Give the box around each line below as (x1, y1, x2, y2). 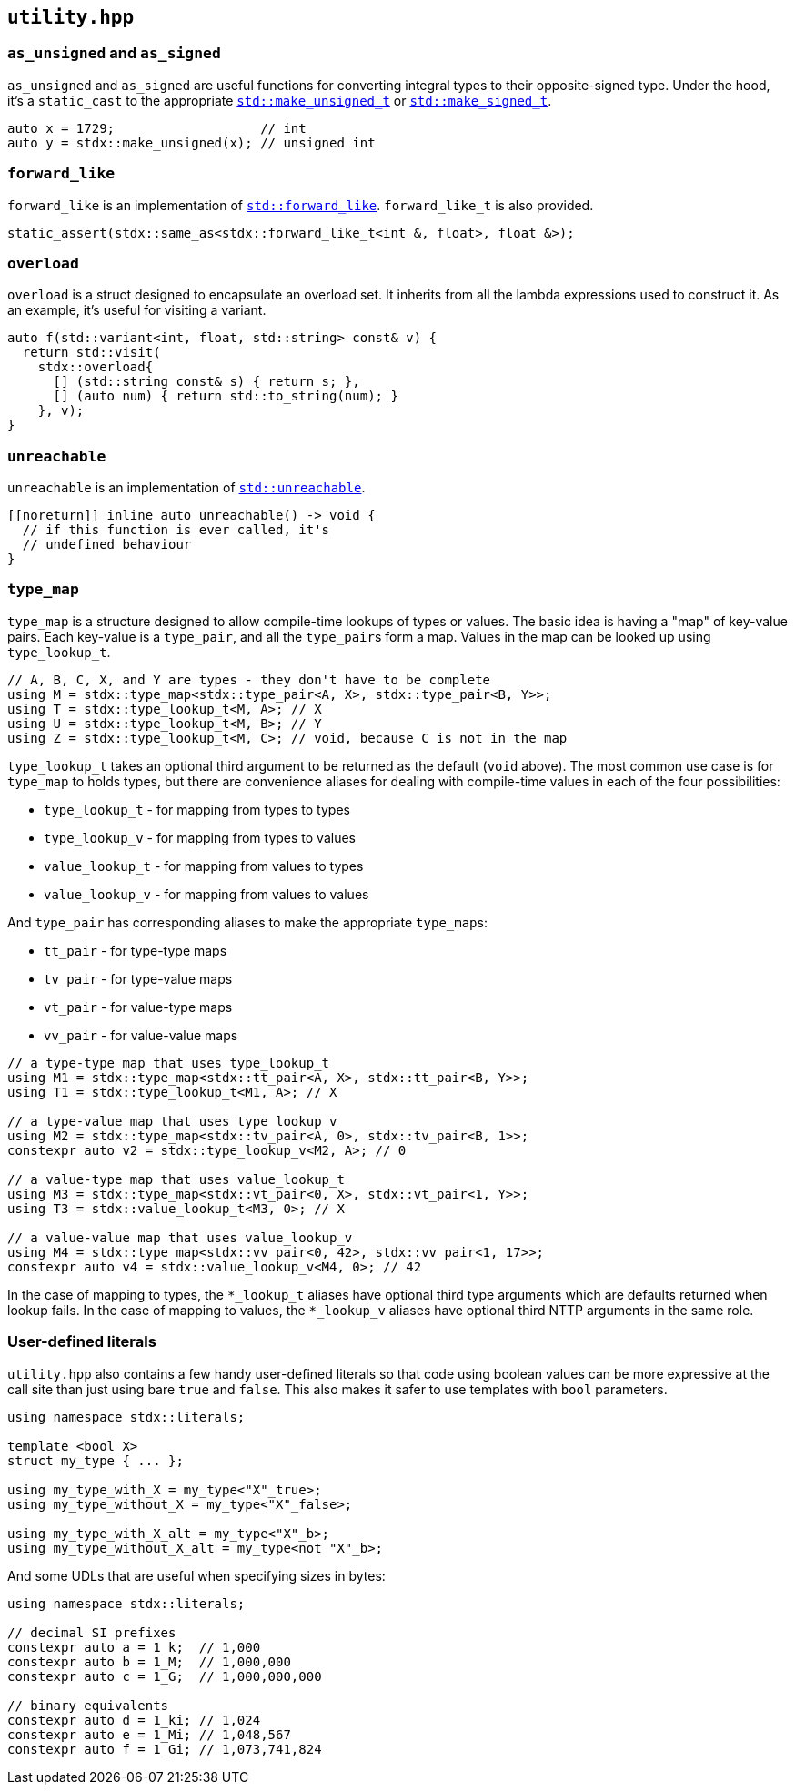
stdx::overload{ (37, 359, 154, 375)
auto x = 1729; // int (7, 120, 307, 136)
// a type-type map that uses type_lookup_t (7, 1055, 330, 1070)
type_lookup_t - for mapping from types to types (44, 801, 350, 817)
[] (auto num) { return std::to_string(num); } (53, 389, 398, 404)
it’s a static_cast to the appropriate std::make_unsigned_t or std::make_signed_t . (7, 92, 552, 108)
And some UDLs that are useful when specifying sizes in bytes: (7, 1567, 386, 1584)
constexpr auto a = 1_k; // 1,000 (7, 1639, 261, 1655)
